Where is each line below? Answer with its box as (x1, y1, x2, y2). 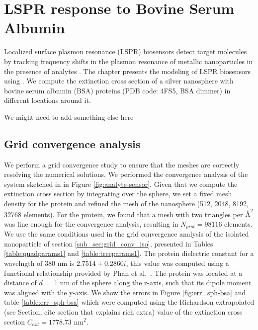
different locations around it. (4, 95, 91, 105)
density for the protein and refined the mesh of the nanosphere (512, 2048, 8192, (4, 198, 249, 209)
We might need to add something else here (4, 111, 134, 122)
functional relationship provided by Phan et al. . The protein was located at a (4, 267, 243, 278)
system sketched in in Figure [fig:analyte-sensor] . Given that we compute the (4, 178, 238, 189)
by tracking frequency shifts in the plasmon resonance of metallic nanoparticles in (4, 56, 253, 66)
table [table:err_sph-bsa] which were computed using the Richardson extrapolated (4, 297, 255, 307)
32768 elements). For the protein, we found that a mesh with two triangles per (4, 209, 243, 219)
